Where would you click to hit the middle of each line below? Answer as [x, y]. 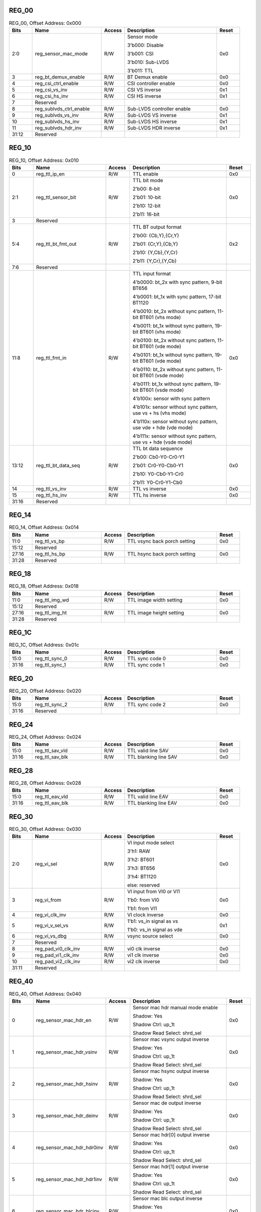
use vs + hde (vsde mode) [163, 442]
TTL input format [152, 273]
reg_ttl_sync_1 [51, 665]
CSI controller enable [151, 83]
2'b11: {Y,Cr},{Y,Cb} [155, 261]
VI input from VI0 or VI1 [154, 892]
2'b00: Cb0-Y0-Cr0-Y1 [159, 457]
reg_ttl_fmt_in [51, 358]
